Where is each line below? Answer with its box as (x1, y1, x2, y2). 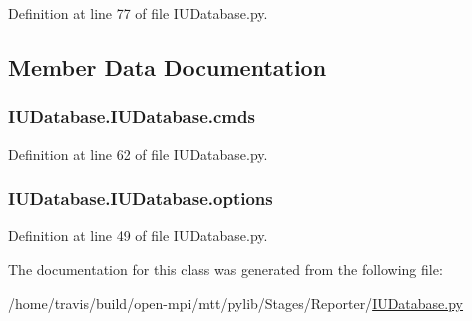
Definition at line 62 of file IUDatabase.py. (8, 143, 268, 164)
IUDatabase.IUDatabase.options (8, 186, 273, 211)
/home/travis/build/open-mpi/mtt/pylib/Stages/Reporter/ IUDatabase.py (8, 292, 464, 313)
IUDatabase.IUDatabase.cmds (8, 104, 255, 129)
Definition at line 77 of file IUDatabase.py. (8, 3, 268, 23)
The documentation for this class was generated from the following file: (8, 259, 443, 279)
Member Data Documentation (8, 51, 327, 82)
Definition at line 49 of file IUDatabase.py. (8, 225, 268, 246)
